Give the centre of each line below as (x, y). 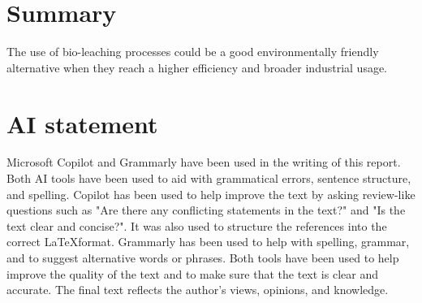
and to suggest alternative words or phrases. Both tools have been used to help (203, 258)
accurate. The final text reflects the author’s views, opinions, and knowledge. (198, 290)
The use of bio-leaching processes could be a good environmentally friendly (193, 52)
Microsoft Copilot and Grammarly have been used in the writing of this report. (204, 162)
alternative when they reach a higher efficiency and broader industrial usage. (197, 67)
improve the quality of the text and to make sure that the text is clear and (192, 273)
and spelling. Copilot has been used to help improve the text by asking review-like (211, 194)
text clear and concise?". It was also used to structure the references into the (197, 225)
